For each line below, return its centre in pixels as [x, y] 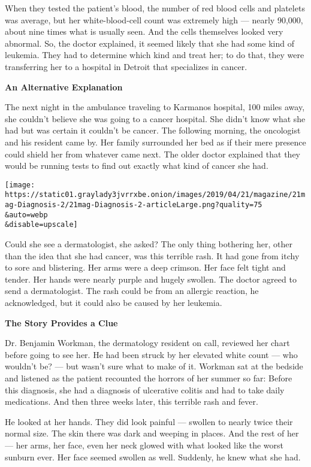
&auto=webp [26, 215]
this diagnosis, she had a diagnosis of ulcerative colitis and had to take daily [145, 389]
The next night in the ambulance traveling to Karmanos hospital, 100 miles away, [155, 107]
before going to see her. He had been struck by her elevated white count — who [151, 354]
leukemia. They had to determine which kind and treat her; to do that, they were [155, 55]
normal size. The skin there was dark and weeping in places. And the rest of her [152, 433]
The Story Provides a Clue [61, 322]
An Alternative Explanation [64, 87]
